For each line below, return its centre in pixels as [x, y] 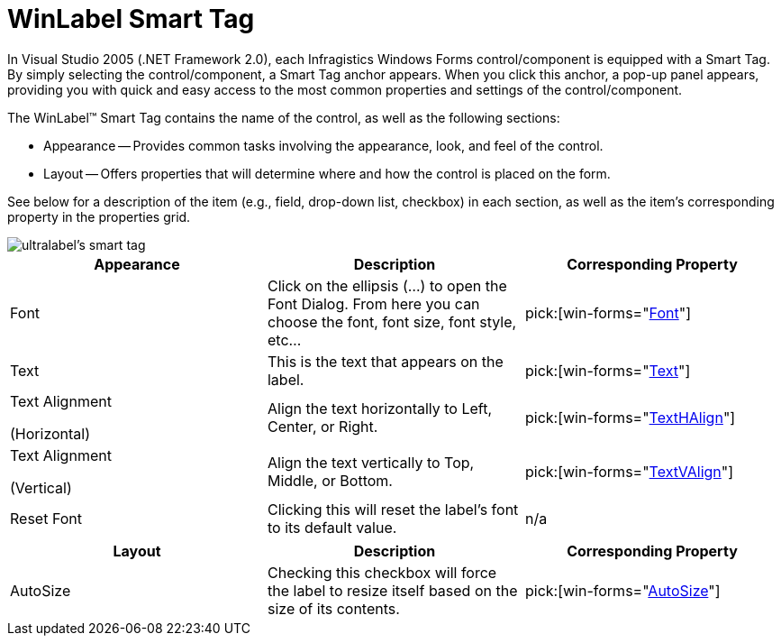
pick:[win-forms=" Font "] [608, 312]
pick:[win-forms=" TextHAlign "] [630, 417]
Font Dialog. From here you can [373, 303]
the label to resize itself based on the [392, 590]
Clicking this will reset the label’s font [393, 509]
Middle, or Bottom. [330, 480]
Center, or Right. [322, 426]
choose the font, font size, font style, [392, 321]
